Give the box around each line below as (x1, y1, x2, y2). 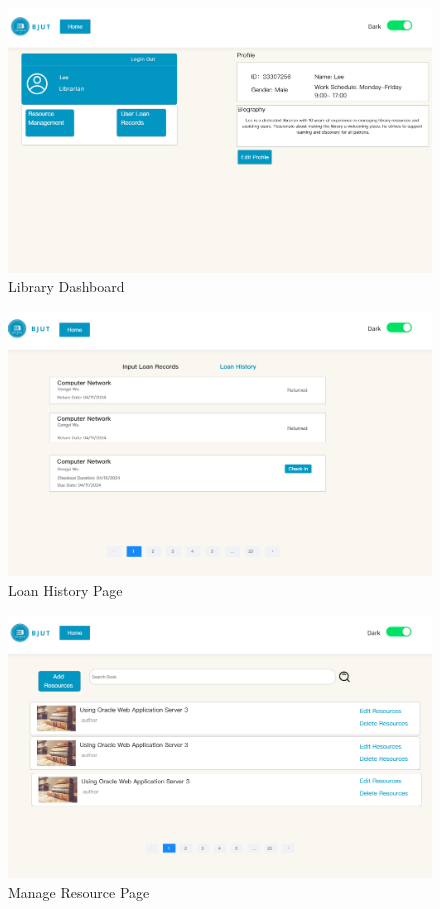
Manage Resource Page (8, 881, 150, 902)
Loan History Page (8, 580, 123, 601)
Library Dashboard (8, 276, 125, 297)
